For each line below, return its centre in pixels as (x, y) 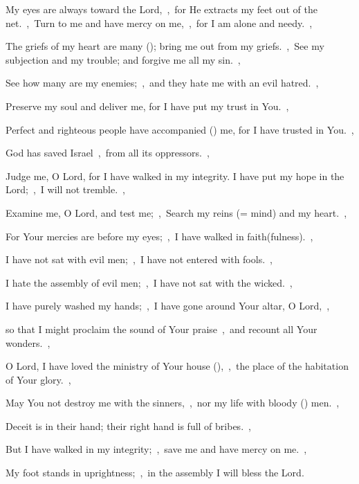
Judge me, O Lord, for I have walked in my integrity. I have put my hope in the (175, 176)
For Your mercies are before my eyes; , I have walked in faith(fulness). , (159, 236)
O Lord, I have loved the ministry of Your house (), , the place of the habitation (177, 366)
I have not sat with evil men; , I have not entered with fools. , (139, 259)
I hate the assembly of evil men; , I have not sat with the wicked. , (149, 282)
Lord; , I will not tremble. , (65, 189)
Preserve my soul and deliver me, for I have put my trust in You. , (147, 106)
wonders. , (28, 342)
